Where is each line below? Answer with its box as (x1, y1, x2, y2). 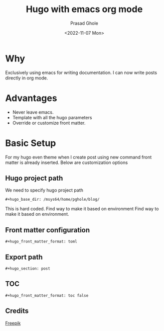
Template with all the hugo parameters (12, 114, 92, 120)
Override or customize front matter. (12, 120, 86, 126)
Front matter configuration (5, 225, 90, 234)
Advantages (5, 92, 58, 104)
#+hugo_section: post (5, 266, 51, 271)
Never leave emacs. (12, 109, 54, 115)
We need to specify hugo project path (5, 187, 84, 193)
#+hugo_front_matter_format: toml (5, 239, 78, 244)
